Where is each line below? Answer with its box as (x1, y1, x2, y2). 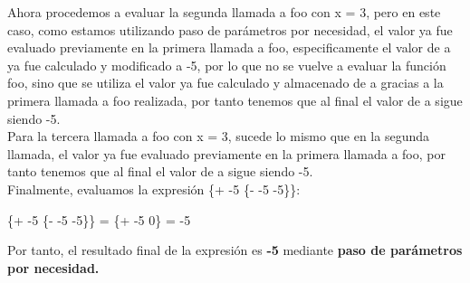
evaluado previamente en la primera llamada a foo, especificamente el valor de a (7, 38, 451, 57)
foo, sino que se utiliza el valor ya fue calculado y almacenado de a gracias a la (7, 73, 444, 92)
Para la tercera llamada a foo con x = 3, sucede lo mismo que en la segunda (7, 127, 429, 146)
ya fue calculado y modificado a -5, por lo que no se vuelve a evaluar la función (7, 55, 446, 74)
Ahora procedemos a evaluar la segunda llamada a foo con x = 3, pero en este (7, 3, 441, 21)
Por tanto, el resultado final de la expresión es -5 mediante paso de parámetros (7, 241, 463, 259)
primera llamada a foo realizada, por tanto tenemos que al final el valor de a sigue (7, 90, 463, 109)
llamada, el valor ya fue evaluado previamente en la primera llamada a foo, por (7, 144, 446, 163)
